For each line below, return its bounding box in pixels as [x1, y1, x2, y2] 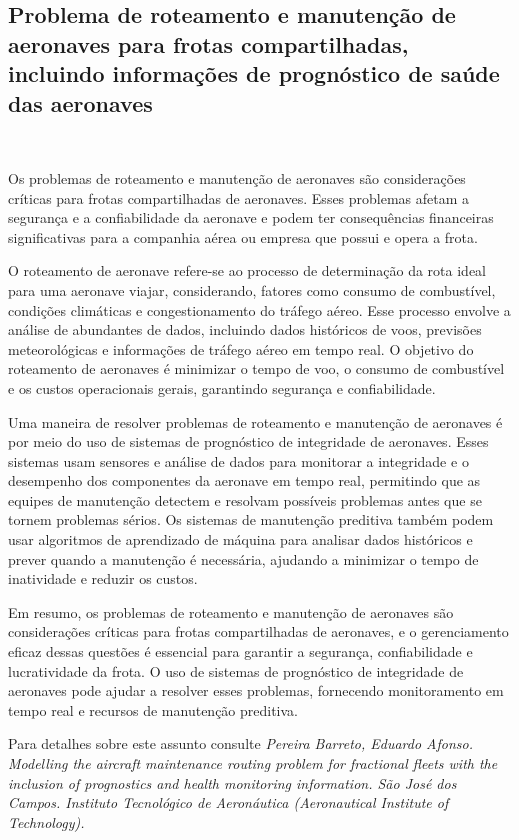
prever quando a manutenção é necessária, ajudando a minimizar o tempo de [8, 548, 479, 569]
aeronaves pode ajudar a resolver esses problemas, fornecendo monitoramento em [8, 680, 504, 701]
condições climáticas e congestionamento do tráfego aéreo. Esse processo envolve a [8, 299, 511, 320]
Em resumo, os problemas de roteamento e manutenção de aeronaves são [8, 601, 454, 622]
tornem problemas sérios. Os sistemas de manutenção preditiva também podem [8, 509, 494, 530]
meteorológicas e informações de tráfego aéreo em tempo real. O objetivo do [8, 338, 474, 359]
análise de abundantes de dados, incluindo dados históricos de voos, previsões [8, 319, 482, 340]
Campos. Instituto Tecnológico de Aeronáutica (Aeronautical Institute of [8, 792, 449, 813]
